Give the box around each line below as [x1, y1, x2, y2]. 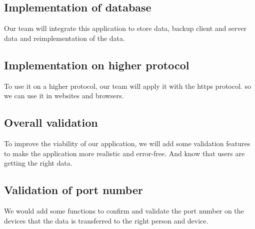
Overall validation [4, 115, 98, 130]
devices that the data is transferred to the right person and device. [4, 215, 208, 226]
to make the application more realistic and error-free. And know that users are [4, 148, 245, 158]
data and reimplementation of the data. [4, 32, 125, 43]
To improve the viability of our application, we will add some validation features [4, 138, 250, 148]
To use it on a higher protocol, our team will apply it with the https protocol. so [4, 80, 251, 91]
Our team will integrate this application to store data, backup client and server [4, 23, 246, 33]
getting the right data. [4, 158, 72, 168]
